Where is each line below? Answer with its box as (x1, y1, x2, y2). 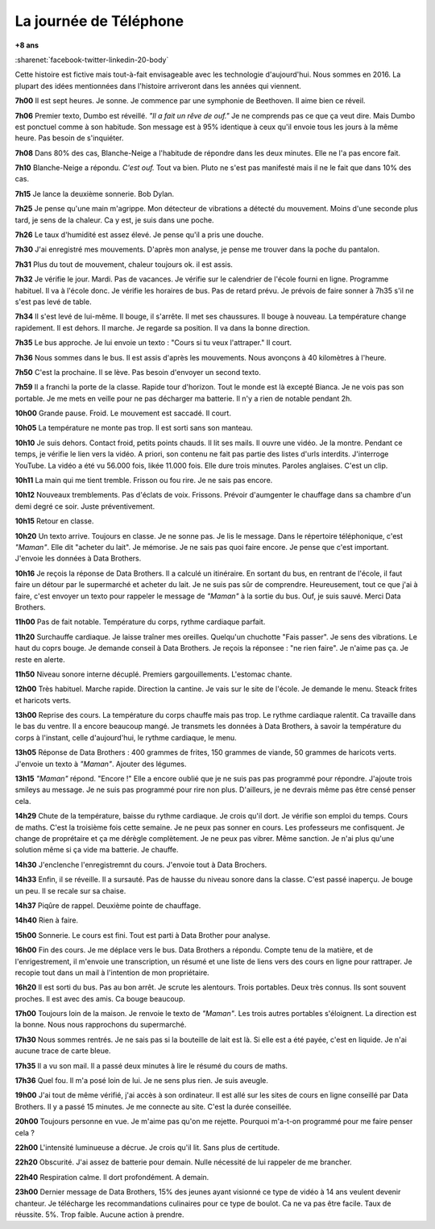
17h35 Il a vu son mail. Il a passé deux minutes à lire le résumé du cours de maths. (14, 1060, 288, 1070)
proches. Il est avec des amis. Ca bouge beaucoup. (14, 994, 185, 1003)
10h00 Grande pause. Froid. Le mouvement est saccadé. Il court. (14, 408, 231, 419)
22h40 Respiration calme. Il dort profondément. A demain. (14, 1172, 209, 1181)
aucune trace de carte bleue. (14, 1046, 111, 1056)
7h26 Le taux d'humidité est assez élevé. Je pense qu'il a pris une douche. (14, 230, 264, 240)
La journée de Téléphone (14, 12, 184, 30)
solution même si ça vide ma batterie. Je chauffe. (14, 845, 179, 855)
